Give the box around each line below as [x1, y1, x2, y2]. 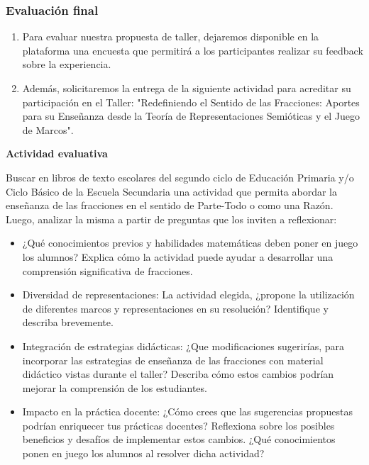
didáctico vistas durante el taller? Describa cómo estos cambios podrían [22, 366, 334, 381]
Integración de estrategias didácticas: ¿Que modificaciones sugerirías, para [22, 338, 345, 353]
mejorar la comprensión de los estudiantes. [22, 380, 207, 395]
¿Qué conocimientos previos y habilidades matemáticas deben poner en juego [22, 235, 358, 250]
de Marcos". [22, 122, 74, 137]
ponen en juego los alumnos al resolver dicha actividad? [22, 446, 265, 461]
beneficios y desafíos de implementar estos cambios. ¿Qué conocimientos [22, 432, 336, 447]
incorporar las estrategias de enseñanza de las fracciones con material [22, 352, 324, 367]
